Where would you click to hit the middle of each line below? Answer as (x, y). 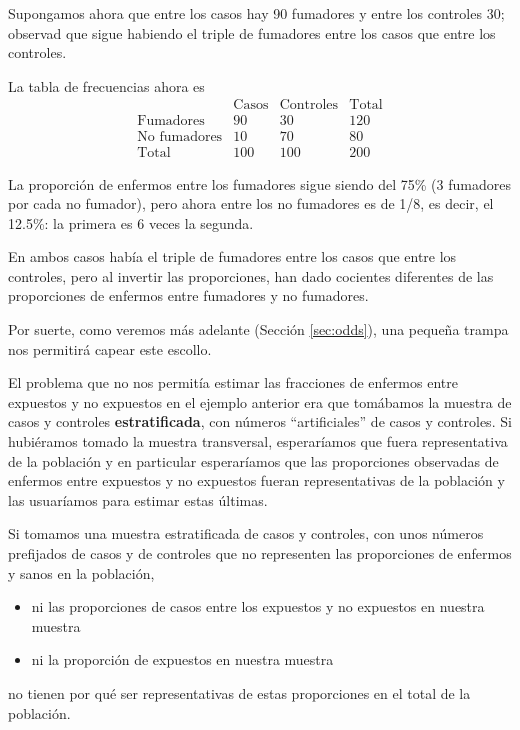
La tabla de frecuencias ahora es (106, 85)
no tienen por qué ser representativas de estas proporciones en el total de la (239, 692)
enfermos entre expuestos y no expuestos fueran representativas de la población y (256, 480)
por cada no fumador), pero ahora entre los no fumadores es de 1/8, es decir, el (251, 203)
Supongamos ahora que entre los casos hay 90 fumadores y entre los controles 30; (256, 13)
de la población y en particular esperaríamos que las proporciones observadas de (253, 460)
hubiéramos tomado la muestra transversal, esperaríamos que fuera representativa (258, 441)
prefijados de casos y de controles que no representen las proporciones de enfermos (260, 553)
